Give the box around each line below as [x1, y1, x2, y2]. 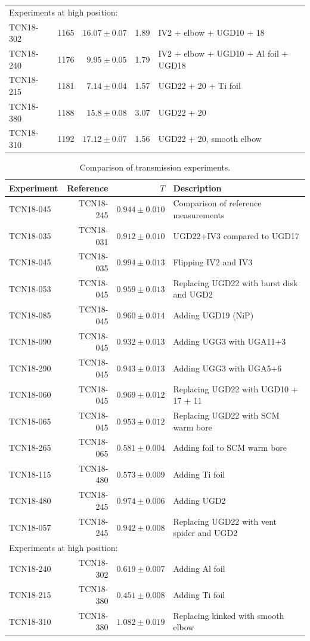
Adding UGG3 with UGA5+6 [173, 361, 282, 374]
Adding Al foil [173, 562, 225, 574]
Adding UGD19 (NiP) [173, 309, 254, 321]
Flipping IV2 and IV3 [173, 256, 253, 268]
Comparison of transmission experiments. [79, 161, 231, 174]
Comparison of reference [173, 197, 262, 209]
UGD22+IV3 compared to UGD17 [173, 229, 299, 241]
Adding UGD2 [173, 494, 226, 507]
